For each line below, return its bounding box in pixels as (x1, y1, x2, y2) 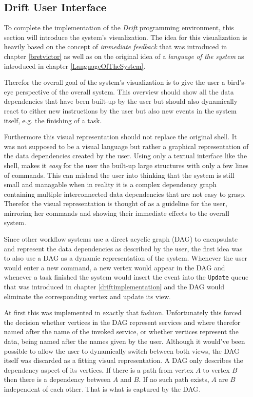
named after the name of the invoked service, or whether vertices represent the (4, 326, 239, 337)
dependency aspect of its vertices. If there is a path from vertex (4, 364, 194, 375)
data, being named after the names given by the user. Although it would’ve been (4, 336, 245, 346)
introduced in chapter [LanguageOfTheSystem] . (4, 60, 146, 71)
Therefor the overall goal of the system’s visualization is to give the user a (4, 77, 225, 87)
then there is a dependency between (4, 374, 111, 384)
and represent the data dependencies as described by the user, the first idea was (4, 243, 243, 253)
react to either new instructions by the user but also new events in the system (4, 105, 237, 115)
